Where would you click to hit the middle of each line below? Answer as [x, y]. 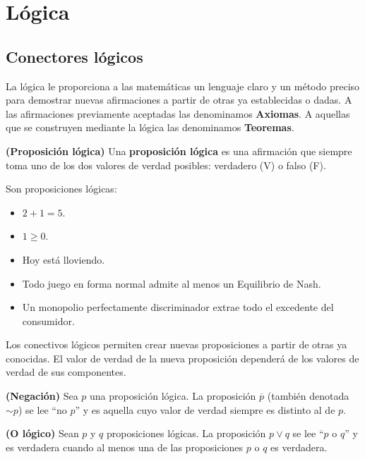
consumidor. [48, 320]
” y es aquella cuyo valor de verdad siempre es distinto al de [205, 409]
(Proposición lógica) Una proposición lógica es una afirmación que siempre [179, 151]
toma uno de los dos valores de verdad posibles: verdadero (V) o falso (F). [166, 165]
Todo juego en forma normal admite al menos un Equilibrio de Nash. [172, 283]
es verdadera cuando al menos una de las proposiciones [125, 447]
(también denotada [308, 396]
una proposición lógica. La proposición [173, 396]
